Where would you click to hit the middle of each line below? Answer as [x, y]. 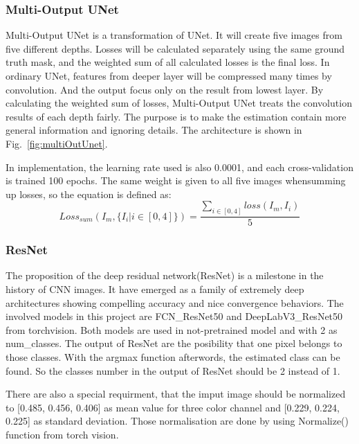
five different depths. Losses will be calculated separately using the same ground [175, 48]
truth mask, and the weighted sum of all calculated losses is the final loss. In [168, 62]
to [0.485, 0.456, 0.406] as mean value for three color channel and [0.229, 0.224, [173, 407]
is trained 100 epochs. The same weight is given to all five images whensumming [176, 180]
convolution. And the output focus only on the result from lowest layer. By [165, 89]
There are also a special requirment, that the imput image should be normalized [176, 394]
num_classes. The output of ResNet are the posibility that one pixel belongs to [174, 343]
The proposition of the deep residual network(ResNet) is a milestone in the [165, 275]
